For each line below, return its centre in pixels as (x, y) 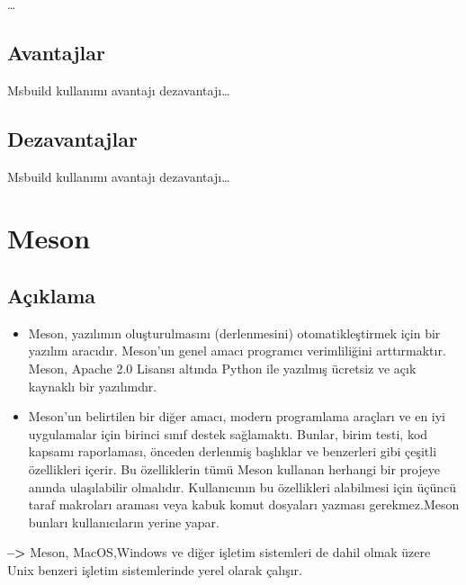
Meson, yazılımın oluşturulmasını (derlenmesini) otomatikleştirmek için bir (234, 333)
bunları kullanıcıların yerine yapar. (124, 522)
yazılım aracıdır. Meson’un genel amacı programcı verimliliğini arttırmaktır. (237, 351)
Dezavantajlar (72, 138)
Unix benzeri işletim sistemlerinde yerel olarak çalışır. (155, 569)
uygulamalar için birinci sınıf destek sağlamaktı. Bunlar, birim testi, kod (228, 433)
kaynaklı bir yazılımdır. (93, 386)
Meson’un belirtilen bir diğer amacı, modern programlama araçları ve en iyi (237, 416)
